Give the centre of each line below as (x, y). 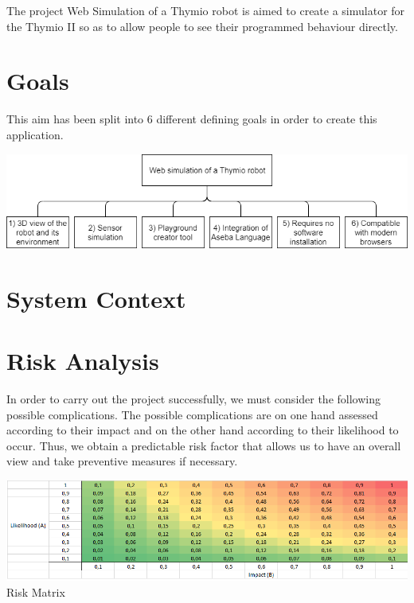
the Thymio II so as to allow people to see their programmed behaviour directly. (202, 26)
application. (35, 134)
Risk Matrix (36, 591)
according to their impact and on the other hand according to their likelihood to (203, 430)
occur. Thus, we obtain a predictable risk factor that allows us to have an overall (204, 445)
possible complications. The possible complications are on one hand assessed (192, 414)
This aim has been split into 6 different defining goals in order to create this (192, 119)
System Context (96, 298)
